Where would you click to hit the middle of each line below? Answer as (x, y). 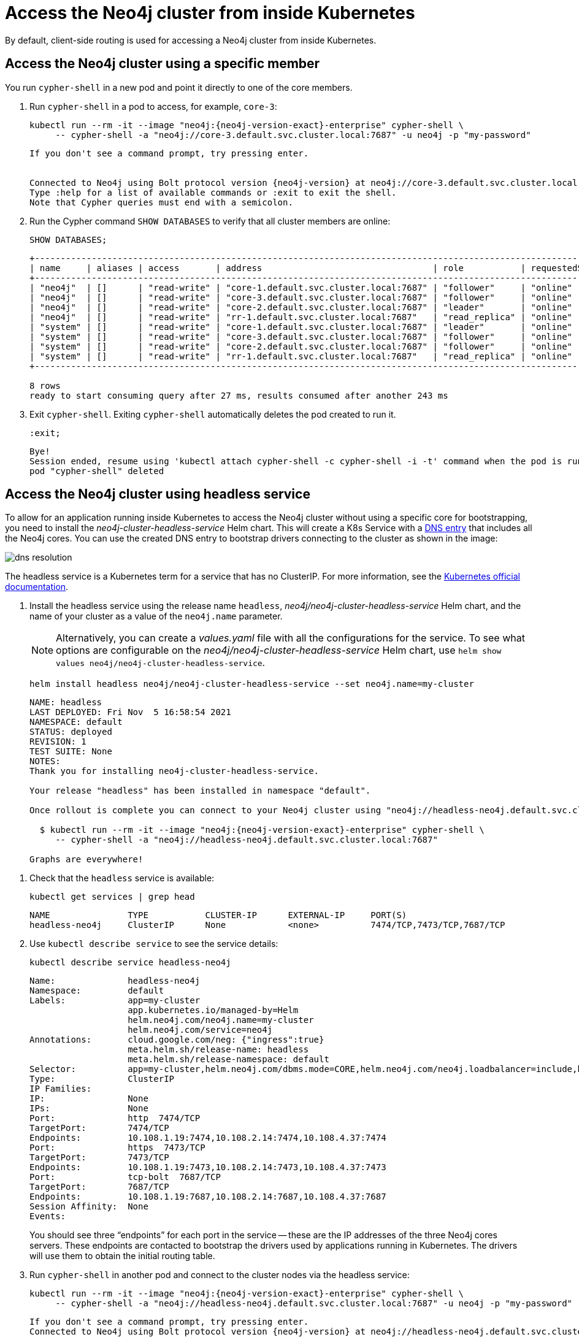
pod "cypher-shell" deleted (97, 471)
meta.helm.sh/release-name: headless (218, 1050)
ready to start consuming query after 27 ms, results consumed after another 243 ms (239, 395)
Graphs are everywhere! (86, 860)
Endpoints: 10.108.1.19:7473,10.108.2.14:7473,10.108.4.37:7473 (208, 1167)
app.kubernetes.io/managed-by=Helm (213, 1010)
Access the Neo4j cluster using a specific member (163, 64)
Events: (48, 1216)
